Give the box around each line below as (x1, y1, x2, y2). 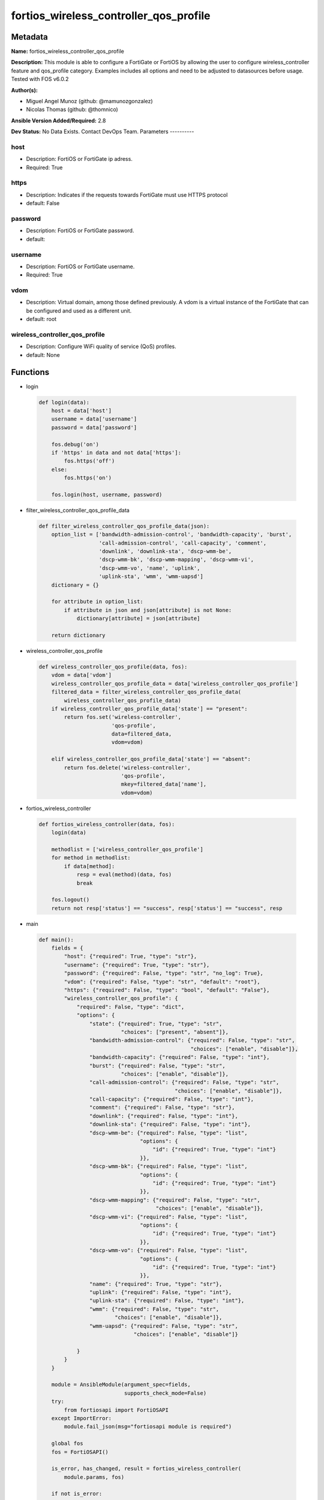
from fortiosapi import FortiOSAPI (64, 1406, 169, 1413)
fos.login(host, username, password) (51, 491, 163, 498)
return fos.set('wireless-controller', (64, 714, 181, 721)
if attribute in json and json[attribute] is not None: (64, 607, 232, 613)
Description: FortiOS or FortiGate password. (26, 227, 134, 234)
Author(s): (11, 86, 38, 94)
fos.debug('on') (51, 441, 99, 448)
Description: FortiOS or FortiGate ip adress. (26, 155, 133, 163)
